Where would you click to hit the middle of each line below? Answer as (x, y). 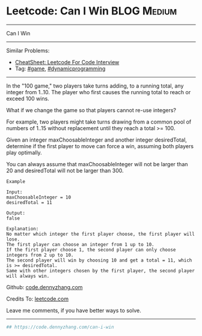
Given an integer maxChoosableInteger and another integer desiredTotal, (97, 140)
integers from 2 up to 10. (40, 255)
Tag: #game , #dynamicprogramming (60, 68)
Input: (14, 192)
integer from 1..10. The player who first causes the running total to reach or (99, 92)
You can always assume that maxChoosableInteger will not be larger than (97, 164)
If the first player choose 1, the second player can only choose (91, 250)
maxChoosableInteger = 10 (38, 197)
